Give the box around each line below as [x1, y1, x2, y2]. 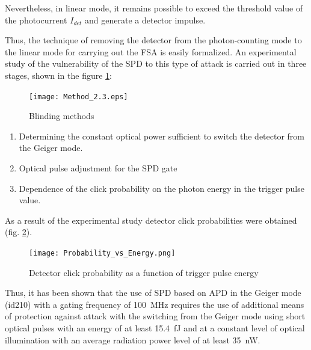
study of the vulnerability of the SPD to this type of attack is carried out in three [5, 57, 307, 70]
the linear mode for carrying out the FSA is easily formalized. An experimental [5, 45, 297, 58]
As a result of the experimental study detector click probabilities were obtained [5, 213, 297, 226]
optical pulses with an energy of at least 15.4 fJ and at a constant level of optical [5, 322, 305, 334]
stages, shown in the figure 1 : [5, 69, 112, 81]
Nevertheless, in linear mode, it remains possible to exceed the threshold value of [5, 2, 303, 14]
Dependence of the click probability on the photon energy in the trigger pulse [19, 182, 304, 194]
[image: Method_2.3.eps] [29, 92, 128, 101]
